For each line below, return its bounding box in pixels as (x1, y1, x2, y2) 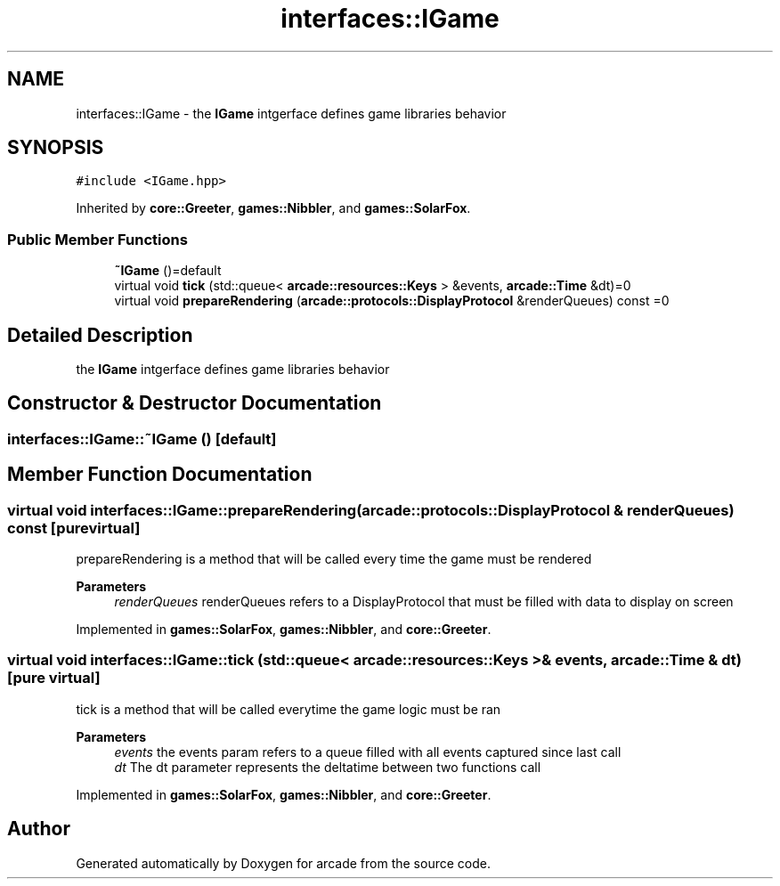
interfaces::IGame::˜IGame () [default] (7, 429, 277, 448)
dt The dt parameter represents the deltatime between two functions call (114, 759, 541, 775)
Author (7, 817, 70, 841)
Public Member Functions (7, 230, 188, 248)
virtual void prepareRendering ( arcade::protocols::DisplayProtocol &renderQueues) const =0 (114, 293, 670, 309)
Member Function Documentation (7, 463, 313, 486)
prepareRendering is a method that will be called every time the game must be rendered (76, 551, 592, 567)
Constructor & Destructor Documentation (7, 392, 382, 415)
